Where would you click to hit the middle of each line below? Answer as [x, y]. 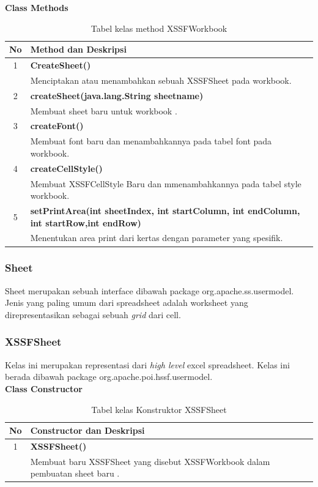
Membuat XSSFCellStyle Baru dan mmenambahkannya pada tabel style [166, 183]
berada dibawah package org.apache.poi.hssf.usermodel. [109, 377]
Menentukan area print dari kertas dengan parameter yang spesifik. [157, 238]
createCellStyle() [66, 168]
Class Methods [37, 7]
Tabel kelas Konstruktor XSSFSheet [159, 409]
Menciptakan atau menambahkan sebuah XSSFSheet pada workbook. [161, 80]
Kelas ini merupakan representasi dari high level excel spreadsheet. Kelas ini [147, 364]
